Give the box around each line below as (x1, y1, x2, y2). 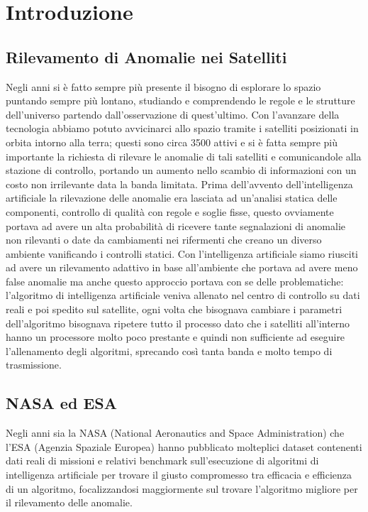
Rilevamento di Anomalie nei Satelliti (6, 45, 287, 67)
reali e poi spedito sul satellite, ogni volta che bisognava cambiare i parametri (6, 302, 342, 317)
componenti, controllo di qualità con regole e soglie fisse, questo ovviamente (6, 204, 334, 219)
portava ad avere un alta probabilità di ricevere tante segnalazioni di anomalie (6, 218, 346, 233)
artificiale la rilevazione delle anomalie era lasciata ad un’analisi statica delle (6, 190, 338, 205)
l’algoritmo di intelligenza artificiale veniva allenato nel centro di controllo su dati (6, 288, 360, 303)
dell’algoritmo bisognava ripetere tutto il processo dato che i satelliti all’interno (6, 315, 350, 330)
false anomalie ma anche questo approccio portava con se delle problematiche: (6, 273, 344, 288)
